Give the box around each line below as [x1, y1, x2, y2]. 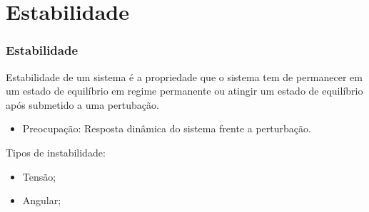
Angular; [22, 193, 61, 208]
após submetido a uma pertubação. [6, 97, 159, 112]
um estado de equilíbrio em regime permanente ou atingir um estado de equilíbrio [6, 83, 363, 98]
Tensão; [22, 169, 56, 184]
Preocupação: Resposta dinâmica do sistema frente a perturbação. [22, 121, 311, 136]
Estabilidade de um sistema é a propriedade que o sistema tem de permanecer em [6, 69, 363, 84]
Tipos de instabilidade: [6, 144, 106, 159]
